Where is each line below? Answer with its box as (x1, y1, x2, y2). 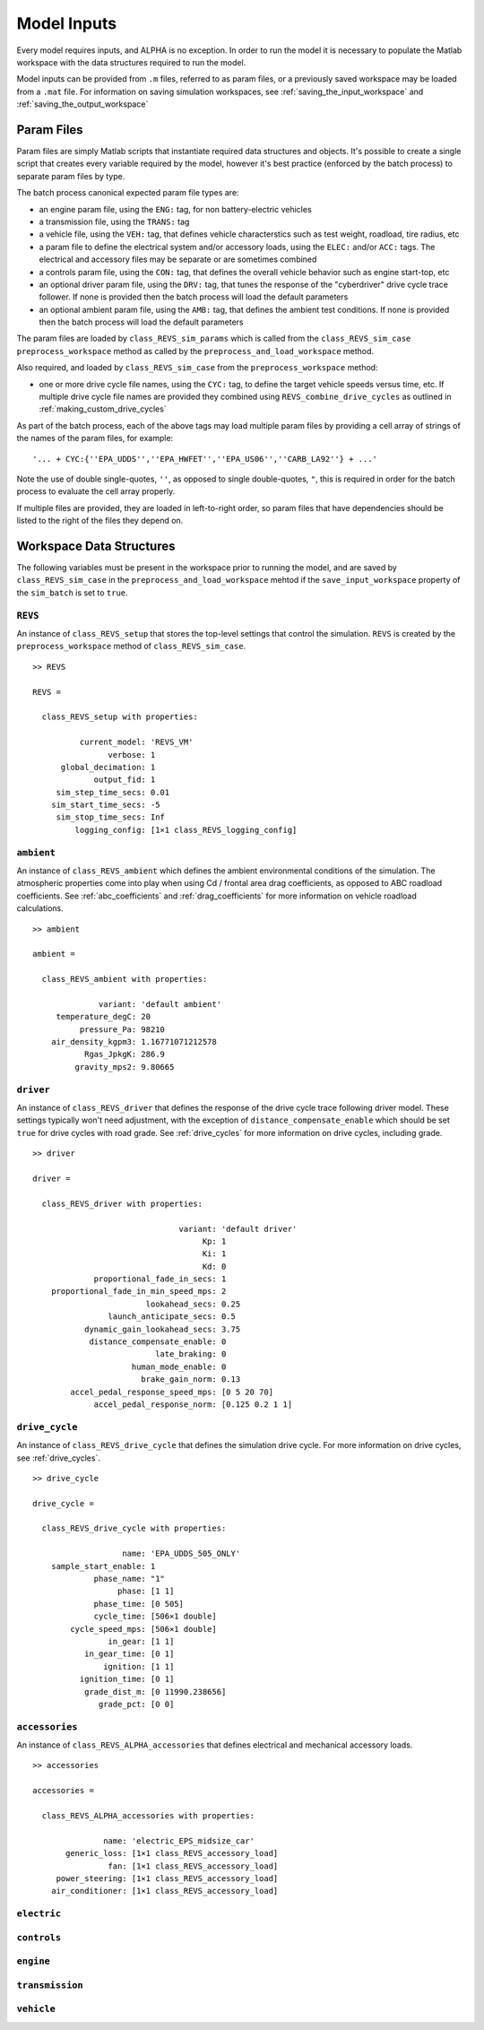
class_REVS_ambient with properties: (41, 974, 208, 985)
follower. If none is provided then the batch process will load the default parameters (39, 291, 349, 302)
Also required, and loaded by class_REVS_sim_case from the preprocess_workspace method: (16, 362, 378, 373)
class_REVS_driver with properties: (41, 1198, 203, 1209)
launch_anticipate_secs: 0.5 (108, 1312, 237, 1322)
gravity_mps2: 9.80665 (74, 1062, 175, 1071)
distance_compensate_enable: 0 (89, 1337, 227, 1347)
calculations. (16, 903, 64, 914)
